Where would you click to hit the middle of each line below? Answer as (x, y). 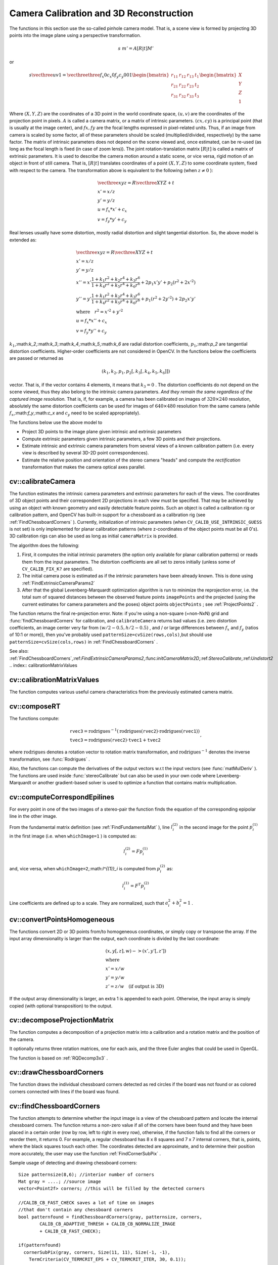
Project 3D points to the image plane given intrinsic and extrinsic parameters (102, 432)
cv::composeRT (35, 706)
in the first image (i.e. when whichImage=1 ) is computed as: (73, 836)
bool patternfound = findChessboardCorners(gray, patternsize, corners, (110, 1217)
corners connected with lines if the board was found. (64, 1091)
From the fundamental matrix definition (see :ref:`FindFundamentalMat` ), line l (91, 827)
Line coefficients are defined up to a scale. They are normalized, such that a (89, 903)
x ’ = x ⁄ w (115, 969)
